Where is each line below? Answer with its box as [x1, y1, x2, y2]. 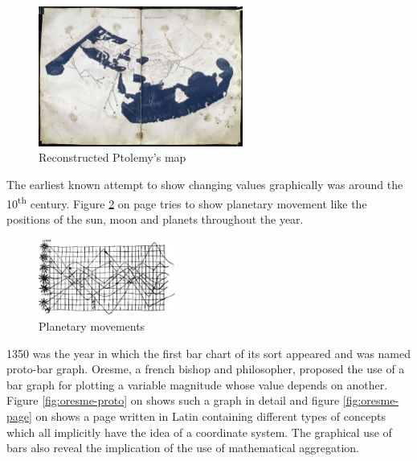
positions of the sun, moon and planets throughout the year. [6, 210, 304, 227]
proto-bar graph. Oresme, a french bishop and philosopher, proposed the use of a [6, 360, 405, 377]
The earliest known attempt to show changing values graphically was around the [6, 176, 403, 193]
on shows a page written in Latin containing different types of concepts [35, 408, 386, 425]
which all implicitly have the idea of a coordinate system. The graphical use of [6, 423, 392, 440]
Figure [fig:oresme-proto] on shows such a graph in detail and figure [6, 392, 340, 409]
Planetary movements [39, 318, 145, 335]
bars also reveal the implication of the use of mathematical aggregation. [6, 439, 359, 456]
